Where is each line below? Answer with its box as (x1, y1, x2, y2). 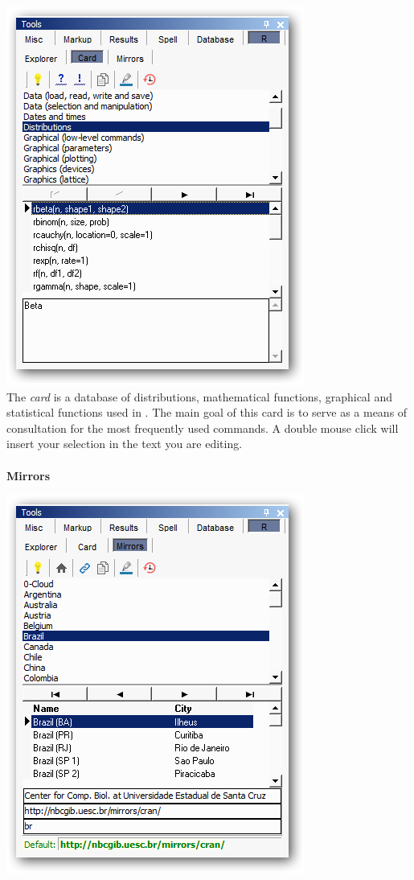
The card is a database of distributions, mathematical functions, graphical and (6, 388, 392, 405)
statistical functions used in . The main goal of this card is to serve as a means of (6, 404, 408, 421)
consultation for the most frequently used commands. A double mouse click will (6, 419, 399, 436)
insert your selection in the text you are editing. (6, 435, 243, 452)
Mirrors (6, 467, 51, 483)
